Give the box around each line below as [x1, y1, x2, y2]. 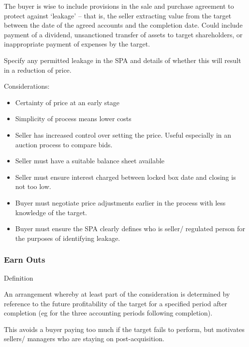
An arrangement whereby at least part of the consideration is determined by [4, 289, 230, 299]
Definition [4, 272, 33, 283]
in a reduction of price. [4, 64, 72, 75]
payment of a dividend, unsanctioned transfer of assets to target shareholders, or [4, 29, 243, 39]
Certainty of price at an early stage [15, 97, 120, 107]
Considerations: [4, 81, 50, 91]
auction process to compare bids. [15, 139, 113, 149]
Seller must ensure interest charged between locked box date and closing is [15, 172, 236, 182]
